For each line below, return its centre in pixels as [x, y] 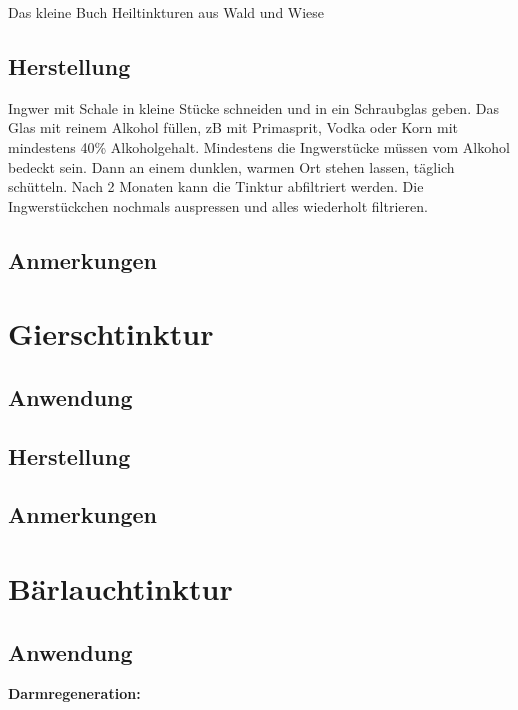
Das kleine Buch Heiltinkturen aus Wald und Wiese [166, 12]
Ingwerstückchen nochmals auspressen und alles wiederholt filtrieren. [218, 205]
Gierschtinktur [111, 333]
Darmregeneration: [74, 693]
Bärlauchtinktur [120, 588]
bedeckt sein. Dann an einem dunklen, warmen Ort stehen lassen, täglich [231, 166]
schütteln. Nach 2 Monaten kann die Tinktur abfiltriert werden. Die [216, 186]
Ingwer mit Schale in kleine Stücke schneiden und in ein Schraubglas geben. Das [253, 107]
